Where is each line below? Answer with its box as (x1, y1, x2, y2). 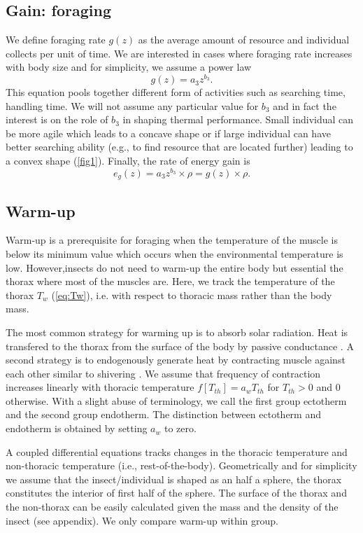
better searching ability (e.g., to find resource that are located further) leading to (6, 139, 353, 154)
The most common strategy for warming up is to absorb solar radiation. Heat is (6, 324, 348, 339)
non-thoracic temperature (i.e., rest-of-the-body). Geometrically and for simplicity (6, 458, 357, 473)
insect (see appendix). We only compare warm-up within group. (6, 513, 278, 527)
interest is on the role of (6, 112, 108, 127)
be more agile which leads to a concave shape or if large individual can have (6, 125, 331, 140)
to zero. (164, 421, 197, 436)
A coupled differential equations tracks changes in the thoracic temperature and (6, 444, 348, 459)
